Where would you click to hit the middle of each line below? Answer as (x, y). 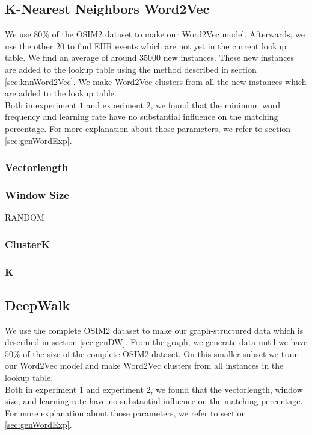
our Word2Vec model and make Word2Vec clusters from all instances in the (144, 365)
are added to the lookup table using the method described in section (131, 69)
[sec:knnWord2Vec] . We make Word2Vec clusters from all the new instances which (156, 81)
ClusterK (28, 244)
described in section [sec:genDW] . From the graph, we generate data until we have (156, 342)
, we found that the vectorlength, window (227, 389)
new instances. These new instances (229, 58)
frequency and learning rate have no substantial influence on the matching (142, 117)
